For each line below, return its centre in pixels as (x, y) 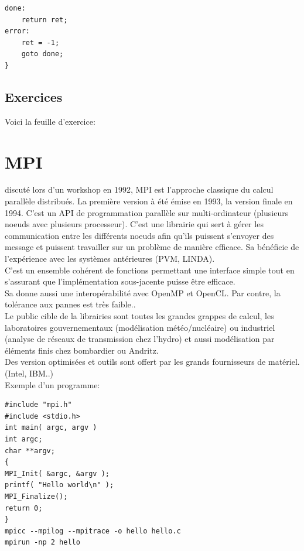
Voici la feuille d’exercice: (50, 121)
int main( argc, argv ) (51, 428)
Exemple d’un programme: (52, 384)
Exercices (34, 96)
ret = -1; (40, 42)
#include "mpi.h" (38, 405)
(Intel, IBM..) (29, 373)
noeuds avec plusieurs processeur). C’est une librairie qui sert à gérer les (134, 224)
